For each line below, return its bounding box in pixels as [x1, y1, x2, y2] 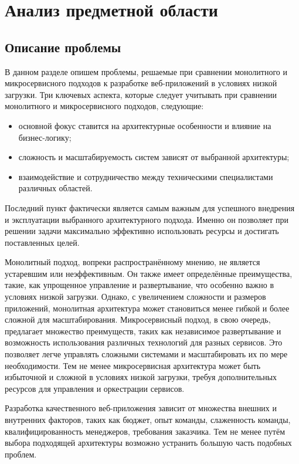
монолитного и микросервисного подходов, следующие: [5, 100, 204, 112]
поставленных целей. [5, 236, 80, 248]
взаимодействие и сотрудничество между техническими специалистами [18, 170, 273, 182]
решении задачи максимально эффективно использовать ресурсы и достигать [5, 225, 279, 237]
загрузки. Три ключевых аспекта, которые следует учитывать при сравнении [5, 88, 277, 100]
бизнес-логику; [18, 131, 72, 143]
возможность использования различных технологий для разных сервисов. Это [5, 336, 283, 348]
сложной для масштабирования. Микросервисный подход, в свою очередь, [5, 313, 271, 326]
